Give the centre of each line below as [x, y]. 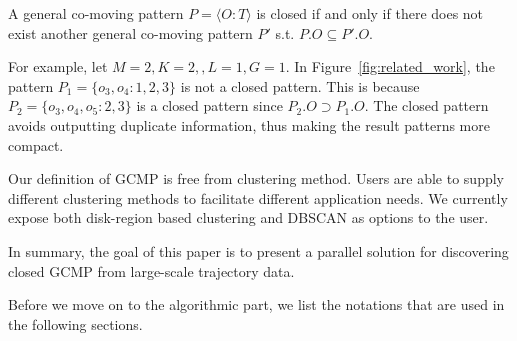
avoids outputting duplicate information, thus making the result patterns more [249, 124]
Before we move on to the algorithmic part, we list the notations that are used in [256, 304]
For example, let [58, 66]
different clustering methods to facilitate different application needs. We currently [258, 197]
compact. [36, 144]
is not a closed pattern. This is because [300, 85]
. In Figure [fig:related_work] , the [390, 66]
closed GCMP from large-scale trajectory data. [151, 270]
